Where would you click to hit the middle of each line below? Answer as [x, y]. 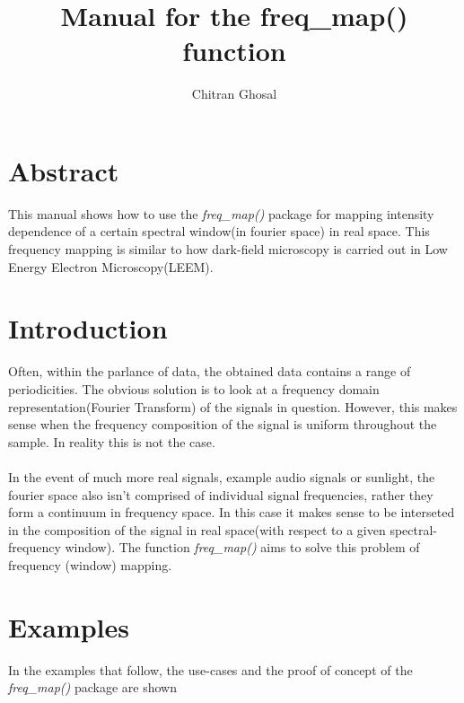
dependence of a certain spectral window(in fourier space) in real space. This [219, 231]
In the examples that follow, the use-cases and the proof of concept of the [210, 669]
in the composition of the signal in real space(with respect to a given [197, 529]
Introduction [88, 328]
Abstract [64, 170]
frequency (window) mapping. [90, 564]
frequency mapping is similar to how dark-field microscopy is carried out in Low [228, 249]
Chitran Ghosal [234, 94]
